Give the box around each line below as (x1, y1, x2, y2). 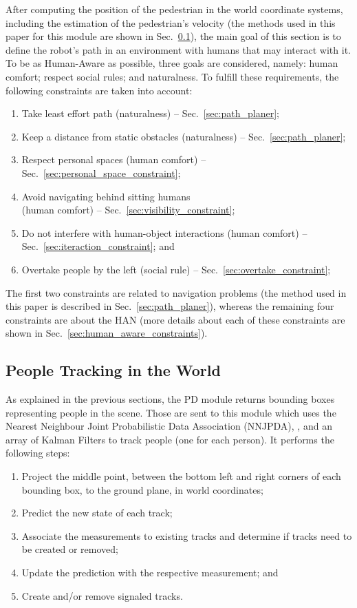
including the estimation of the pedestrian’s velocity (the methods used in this (6, 15, 336, 30)
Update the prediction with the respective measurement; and (21, 565, 279, 580)
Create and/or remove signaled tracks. (21, 588, 183, 602)
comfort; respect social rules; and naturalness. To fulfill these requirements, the (6, 69, 339, 83)
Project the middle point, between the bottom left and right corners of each (21, 469, 341, 483)
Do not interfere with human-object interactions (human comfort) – (21, 225, 307, 240)
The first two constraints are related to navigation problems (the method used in (6, 285, 347, 300)
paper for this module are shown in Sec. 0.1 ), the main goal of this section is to (6, 29, 341, 43)
